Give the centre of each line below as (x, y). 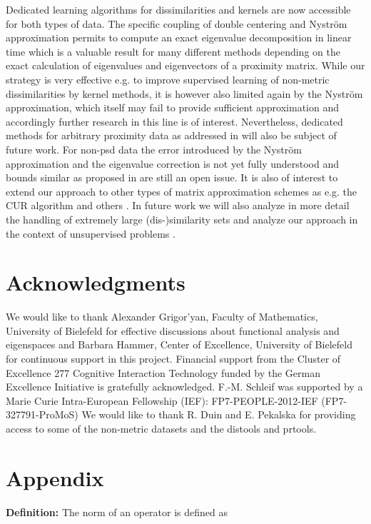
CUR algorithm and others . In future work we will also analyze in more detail (178, 205)
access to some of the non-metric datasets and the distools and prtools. (161, 428)
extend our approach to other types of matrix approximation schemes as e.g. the (182, 191)
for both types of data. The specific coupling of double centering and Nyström (177, 23)
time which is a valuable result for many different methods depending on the (173, 51)
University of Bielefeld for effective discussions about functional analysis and (173, 330)
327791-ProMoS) (42, 414)
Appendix (55, 477)
